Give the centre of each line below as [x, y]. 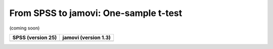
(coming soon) [25, 28]
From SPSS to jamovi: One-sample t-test [96, 13]
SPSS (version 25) [35, 37]
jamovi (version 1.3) [87, 37]
